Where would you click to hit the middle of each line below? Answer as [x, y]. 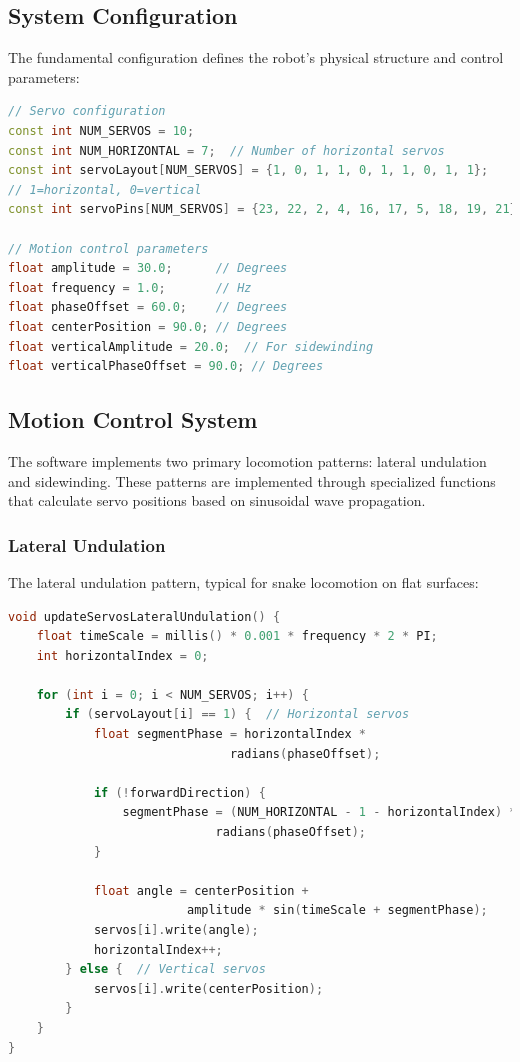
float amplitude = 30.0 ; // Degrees [148, 268]
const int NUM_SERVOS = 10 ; [101, 130]
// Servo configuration [87, 111]
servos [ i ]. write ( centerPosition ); [208, 988]
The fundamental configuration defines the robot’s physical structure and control [256, 57]
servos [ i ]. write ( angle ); [176, 930]
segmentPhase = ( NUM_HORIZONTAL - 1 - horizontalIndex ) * [319, 812]
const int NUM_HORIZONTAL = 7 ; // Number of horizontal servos [226, 150]
